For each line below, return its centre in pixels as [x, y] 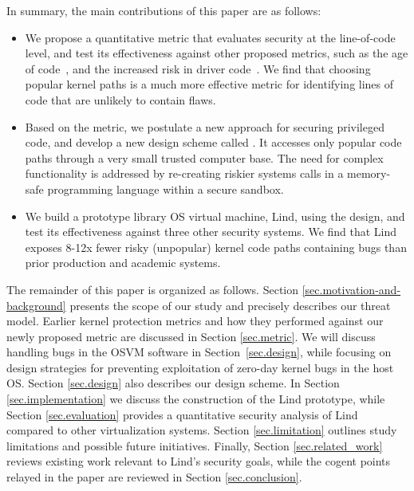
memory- [369, 173]
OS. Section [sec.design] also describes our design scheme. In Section [173, 383]
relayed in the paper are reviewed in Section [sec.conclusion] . [154, 477]
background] [36, 305]
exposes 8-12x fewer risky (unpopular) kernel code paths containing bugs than [216, 247]
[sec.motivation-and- [351, 289]
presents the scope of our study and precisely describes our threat [230, 305]
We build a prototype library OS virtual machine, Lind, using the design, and [215, 216]
